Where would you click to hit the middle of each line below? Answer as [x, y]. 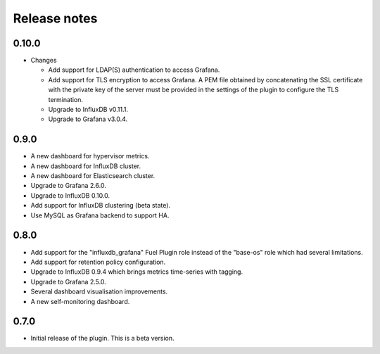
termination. [66, 99]
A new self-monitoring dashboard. [80, 301]
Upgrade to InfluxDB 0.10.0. [70, 195]
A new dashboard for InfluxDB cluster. [85, 166]
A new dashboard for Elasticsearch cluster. [93, 176]
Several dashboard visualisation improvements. [99, 291]
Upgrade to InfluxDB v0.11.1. [88, 110]
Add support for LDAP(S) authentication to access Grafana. [134, 70]
